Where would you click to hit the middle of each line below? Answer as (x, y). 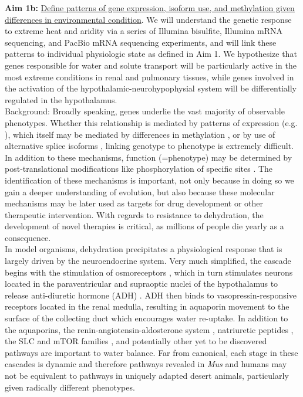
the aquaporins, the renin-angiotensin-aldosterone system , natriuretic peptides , (149, 329)
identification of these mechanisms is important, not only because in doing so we (149, 180)
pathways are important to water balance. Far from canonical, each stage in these (151, 352)
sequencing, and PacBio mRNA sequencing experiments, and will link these (141, 42)
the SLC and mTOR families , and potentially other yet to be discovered (136, 341)
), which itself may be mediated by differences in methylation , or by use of (140, 134)
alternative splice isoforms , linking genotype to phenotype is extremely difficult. (149, 146)
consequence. (28, 237)
